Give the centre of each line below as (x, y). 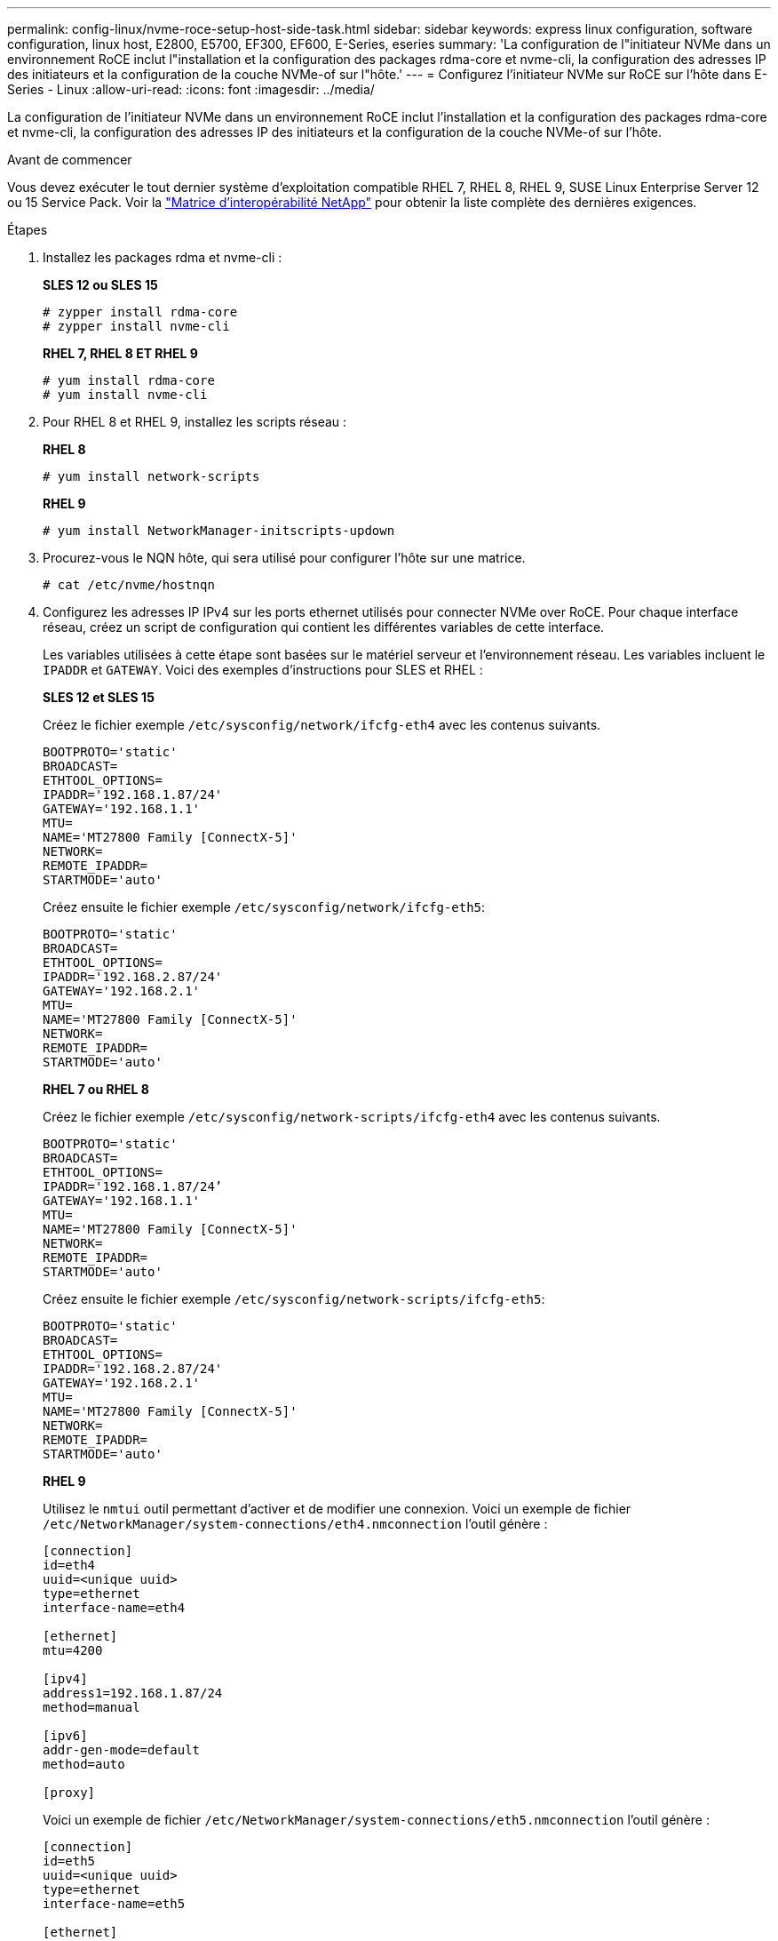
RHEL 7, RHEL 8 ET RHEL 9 (120, 353)
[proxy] (69, 1793)
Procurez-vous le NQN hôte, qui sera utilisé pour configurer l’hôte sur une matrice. (284, 558)
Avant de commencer (70, 160)
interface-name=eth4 (114, 1608)
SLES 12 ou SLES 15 (100, 285)
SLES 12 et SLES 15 (99, 697)
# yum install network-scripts (151, 476)
